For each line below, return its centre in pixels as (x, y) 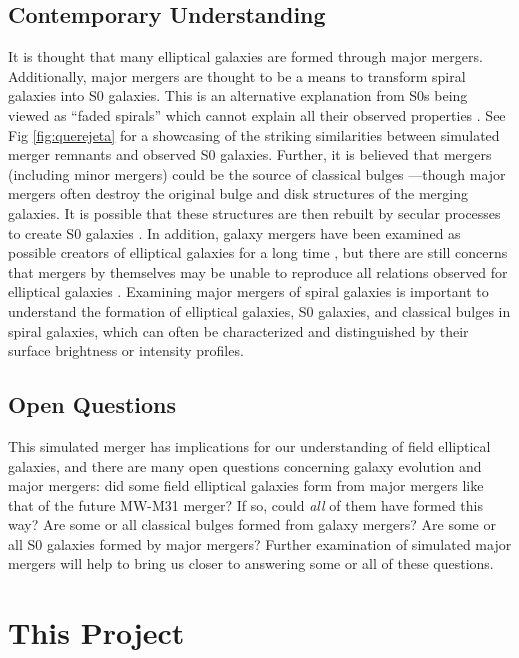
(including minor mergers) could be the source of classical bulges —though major (257, 173)
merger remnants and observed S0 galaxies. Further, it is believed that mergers (250, 154)
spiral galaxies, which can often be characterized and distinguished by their (238, 330)
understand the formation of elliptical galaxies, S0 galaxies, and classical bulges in (259, 310)
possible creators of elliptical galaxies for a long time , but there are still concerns (258, 252)
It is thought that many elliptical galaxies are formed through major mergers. (245, 56)
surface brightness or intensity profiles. (126, 350)
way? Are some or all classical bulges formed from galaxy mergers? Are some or (252, 524)
